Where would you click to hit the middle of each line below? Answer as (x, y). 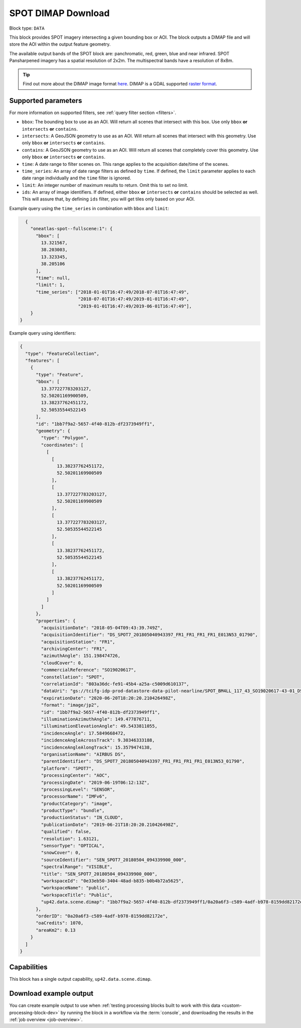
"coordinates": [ (62, 445)
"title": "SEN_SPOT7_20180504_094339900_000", (99, 874)
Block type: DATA (27, 28)
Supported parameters (46, 100)
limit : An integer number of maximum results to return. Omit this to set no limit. (105, 185)
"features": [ (43, 361)
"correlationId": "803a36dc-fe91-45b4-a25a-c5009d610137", (115, 684)
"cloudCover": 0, (62, 663)
